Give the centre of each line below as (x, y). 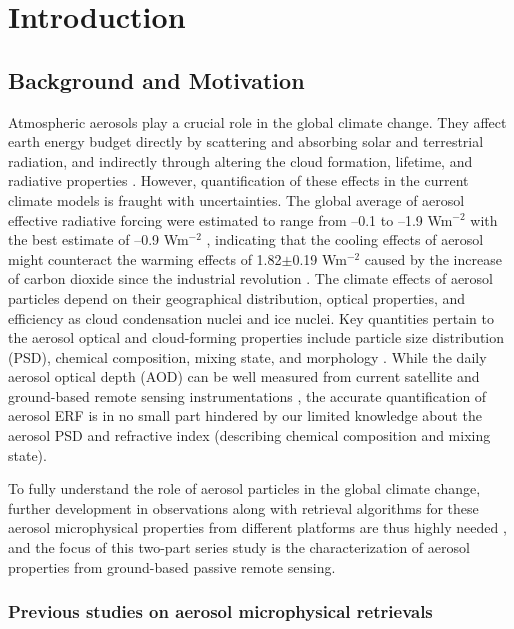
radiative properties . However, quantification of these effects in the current (238, 180)
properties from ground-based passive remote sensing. (172, 566)
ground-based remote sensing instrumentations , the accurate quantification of (247, 395)
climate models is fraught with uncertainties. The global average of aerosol (236, 199)
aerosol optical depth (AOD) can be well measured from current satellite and (244, 376)
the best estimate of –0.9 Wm (98, 239)
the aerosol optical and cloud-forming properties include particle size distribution (256, 337)
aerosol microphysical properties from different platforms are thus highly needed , (257, 527)
